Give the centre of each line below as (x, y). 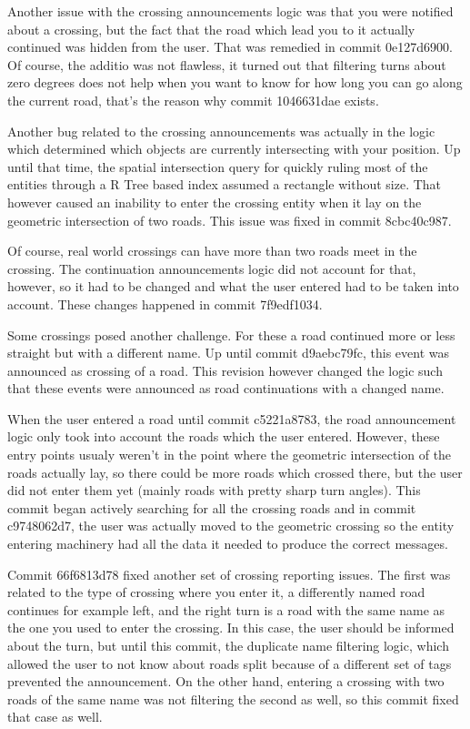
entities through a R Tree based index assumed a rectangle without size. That (225, 184)
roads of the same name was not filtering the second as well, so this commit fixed (233, 699)
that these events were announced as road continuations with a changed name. (226, 388)
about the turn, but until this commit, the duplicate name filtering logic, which (228, 645)
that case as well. (55, 717)
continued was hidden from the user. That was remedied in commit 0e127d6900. (230, 47)
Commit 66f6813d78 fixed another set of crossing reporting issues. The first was (229, 574)
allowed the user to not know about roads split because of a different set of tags (230, 663)
